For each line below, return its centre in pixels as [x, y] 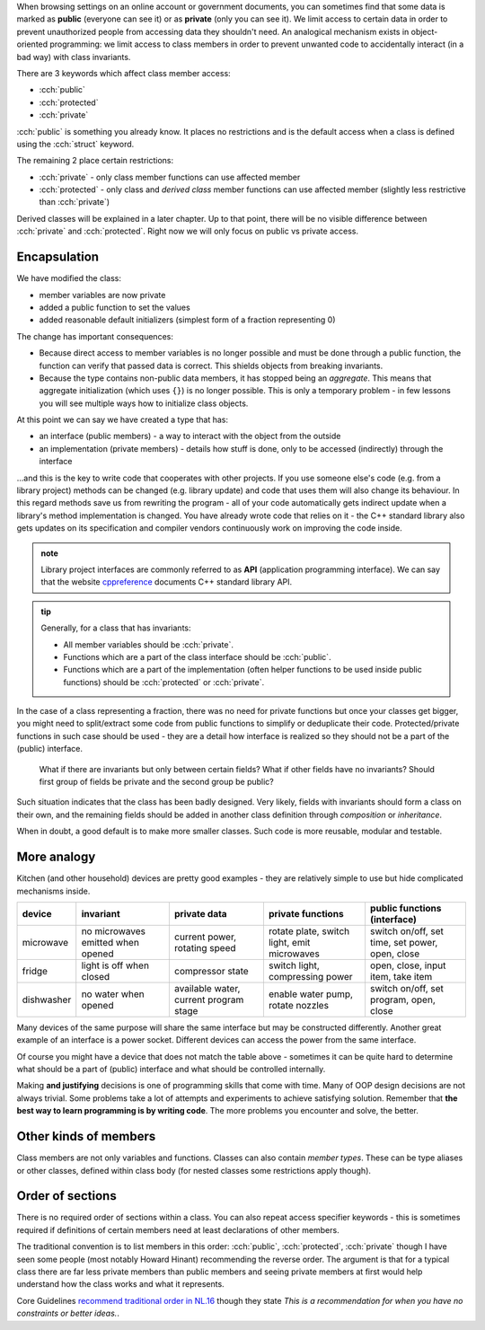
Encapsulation [57, 257]
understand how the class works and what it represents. [120, 1284]
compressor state [211, 971]
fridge [35, 971]
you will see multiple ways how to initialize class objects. [144, 403]
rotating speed [205, 947]
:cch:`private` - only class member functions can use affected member [170, 177]
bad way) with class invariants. [74, 57]
